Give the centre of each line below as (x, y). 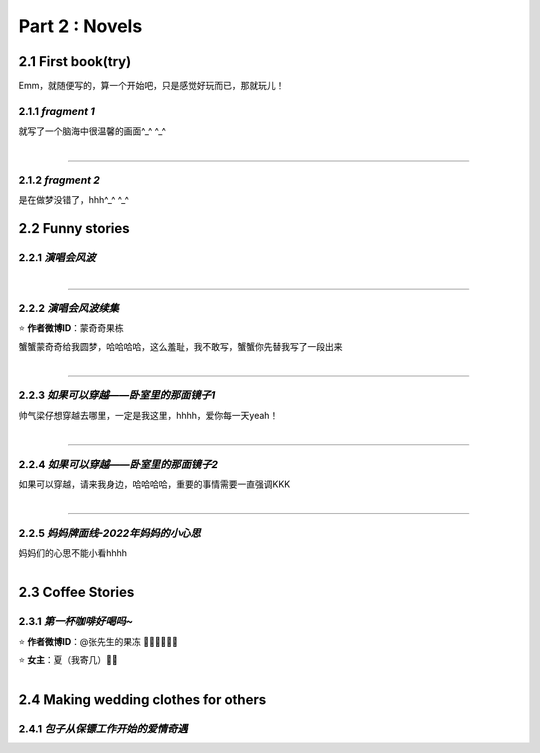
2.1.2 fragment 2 (59, 180)
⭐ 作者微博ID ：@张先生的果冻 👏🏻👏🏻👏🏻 (98, 641)
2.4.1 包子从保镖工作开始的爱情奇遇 (103, 728)
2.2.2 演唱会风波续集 (69, 308)
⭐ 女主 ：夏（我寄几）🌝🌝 (68, 660)
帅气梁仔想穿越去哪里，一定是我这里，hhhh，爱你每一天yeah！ (148, 415)
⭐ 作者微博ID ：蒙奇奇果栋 (71, 328)
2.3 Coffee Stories (76, 592)
